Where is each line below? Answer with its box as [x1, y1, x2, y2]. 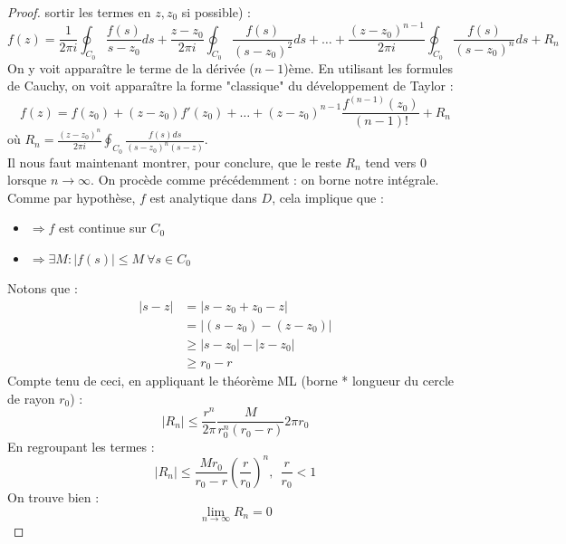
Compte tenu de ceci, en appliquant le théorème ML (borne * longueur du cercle [7, 371, 455, 390]
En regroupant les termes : [7, 436, 155, 455]
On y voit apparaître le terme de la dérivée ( [7, 58, 254, 77]
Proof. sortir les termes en [7, 3, 151, 21]
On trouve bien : [7, 487, 100, 506]
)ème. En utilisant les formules [283, 58, 454, 77]
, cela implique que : [272, 187, 384, 206]
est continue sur [59, 218, 147, 237]
